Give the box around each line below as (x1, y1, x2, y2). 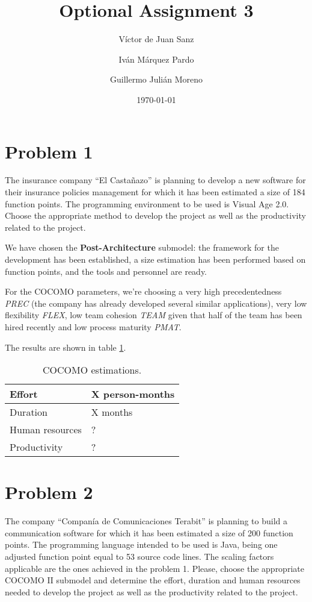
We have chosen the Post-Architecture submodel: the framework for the (5, 241, 279, 254)
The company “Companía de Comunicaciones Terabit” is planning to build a (5, 515, 287, 527)
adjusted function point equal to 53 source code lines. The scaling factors (5, 550, 274, 563)
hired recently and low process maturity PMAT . (5, 320, 182, 333)
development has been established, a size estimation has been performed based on (5, 253, 306, 265)
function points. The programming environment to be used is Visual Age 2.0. (5, 197, 289, 210)
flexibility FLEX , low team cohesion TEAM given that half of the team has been (5, 309, 302, 321)
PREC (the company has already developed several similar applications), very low (5, 296, 307, 309)
